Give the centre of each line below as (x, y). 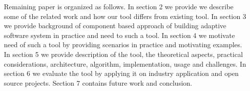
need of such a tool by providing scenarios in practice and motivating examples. (123, 45)
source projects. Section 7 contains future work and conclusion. (98, 82)
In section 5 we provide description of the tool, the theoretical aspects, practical (124, 54)
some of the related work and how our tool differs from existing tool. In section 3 (125, 16)
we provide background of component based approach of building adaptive (115, 26)
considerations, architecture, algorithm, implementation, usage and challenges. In (125, 64)
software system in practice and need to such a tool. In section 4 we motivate (119, 35)
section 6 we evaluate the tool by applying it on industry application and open (121, 73)
